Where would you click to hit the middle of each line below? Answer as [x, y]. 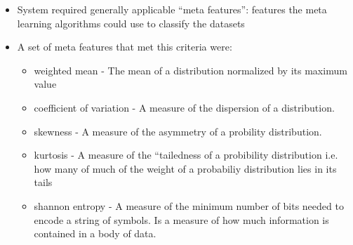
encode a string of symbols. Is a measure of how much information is [181, 219]
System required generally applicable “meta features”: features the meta [172, 9]
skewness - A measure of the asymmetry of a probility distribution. [178, 131]
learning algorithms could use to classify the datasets [131, 23]
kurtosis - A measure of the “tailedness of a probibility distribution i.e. [186, 155]
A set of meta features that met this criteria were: [125, 47]
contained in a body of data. [95, 233]
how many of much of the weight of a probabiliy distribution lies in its [185, 168]
